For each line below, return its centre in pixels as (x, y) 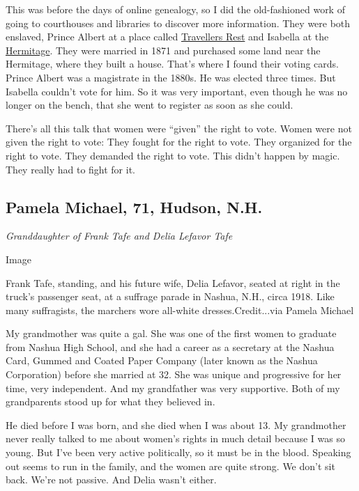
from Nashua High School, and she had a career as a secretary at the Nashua (170, 346)
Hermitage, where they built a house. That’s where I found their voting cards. (172, 64)
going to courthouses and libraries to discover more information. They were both (178, 23)
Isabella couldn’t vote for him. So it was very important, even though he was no (177, 91)
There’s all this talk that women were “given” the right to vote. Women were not (179, 128)
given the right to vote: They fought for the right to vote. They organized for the (179, 142)
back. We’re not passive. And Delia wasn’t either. (111, 480)
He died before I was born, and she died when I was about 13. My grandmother (176, 424)
